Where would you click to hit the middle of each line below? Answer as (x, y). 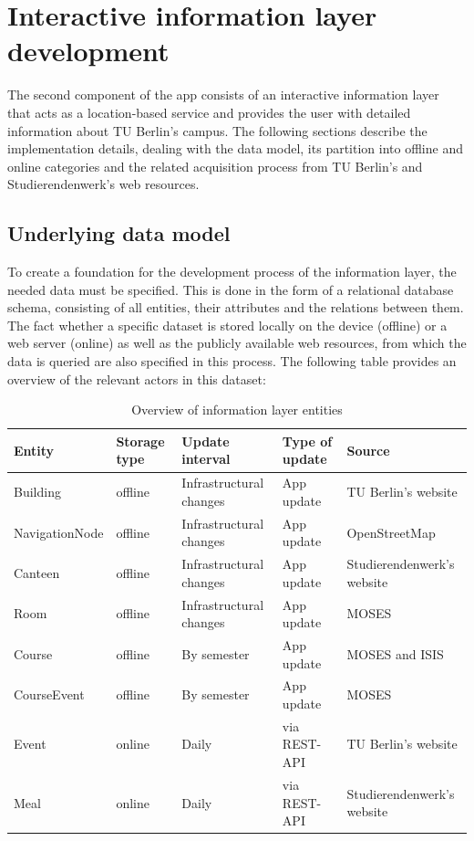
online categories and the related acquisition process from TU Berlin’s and (215, 166)
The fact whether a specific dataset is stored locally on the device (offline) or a (227, 325)
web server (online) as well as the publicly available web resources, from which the (237, 343)
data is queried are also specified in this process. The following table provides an (232, 361)
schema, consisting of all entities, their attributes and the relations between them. (236, 307)
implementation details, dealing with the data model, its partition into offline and (235, 148)
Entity (34, 450)
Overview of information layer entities (237, 410)
